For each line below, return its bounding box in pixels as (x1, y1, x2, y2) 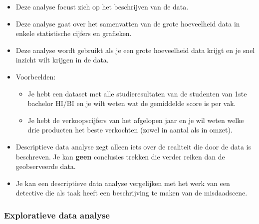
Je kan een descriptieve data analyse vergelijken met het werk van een (15, 177, 230, 188)
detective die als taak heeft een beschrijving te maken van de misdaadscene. (15, 187, 248, 198)
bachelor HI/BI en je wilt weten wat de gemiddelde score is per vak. (27, 98, 236, 108)
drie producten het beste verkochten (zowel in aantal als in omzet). (27, 124, 233, 135)
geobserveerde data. (15, 161, 76, 171)
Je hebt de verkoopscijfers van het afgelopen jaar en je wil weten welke (27, 114, 244, 125)
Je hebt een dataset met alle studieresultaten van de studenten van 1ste (27, 88, 247, 98)
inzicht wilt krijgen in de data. (15, 54, 109, 65)
